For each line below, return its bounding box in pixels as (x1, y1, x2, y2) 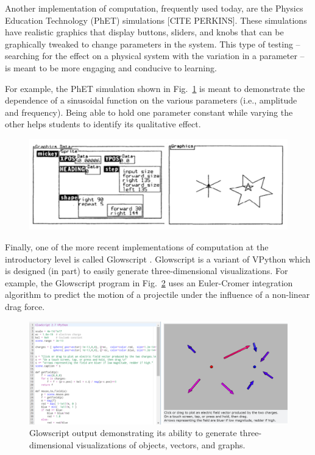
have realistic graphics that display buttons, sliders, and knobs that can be (5, 26, 284, 38)
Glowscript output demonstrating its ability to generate (29, 426, 237, 439)
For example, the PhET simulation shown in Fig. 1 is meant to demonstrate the (5, 82, 305, 94)
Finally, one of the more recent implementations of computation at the (5, 241, 269, 253)
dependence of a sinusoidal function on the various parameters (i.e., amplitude (5, 94, 297, 107)
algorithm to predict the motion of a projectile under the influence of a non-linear (5, 288, 310, 301)
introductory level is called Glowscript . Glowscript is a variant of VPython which (5, 252, 311, 265)
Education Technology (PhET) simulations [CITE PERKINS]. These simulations (5, 13, 307, 26)
